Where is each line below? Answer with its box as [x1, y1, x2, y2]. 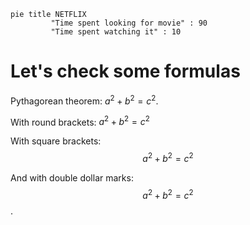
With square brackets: [10, 135, 102, 147]
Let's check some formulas [10, 60, 241, 83]
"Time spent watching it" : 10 [50, 27, 182, 37]
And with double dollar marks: [10, 171, 134, 184]
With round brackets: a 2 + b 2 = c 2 [10, 114, 150, 128]
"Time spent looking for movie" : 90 [50, 18, 208, 28]
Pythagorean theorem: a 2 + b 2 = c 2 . [10, 93, 159, 107]
